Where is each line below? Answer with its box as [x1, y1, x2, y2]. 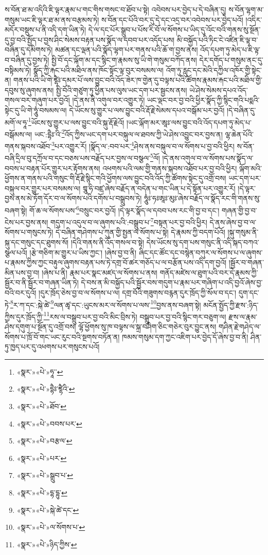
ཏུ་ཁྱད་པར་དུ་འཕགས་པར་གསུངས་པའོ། [5, 341, 100, 352]
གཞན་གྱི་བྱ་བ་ [221, 205, 257, 215]
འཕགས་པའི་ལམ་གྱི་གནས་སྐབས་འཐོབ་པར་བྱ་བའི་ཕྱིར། [102, 162, 237, 173]
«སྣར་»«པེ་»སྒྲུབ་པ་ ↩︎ [16, 470, 73, 480]
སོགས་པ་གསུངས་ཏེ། [5, 227, 53, 237]
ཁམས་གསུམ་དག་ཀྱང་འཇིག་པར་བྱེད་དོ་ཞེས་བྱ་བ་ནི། [122, 331, 248, 342]
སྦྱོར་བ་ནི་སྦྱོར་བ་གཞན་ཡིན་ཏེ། [5, 277, 79, 288]
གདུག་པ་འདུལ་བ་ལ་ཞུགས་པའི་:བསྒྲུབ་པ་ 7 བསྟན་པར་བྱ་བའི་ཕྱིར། [50, 215, 207, 227]
